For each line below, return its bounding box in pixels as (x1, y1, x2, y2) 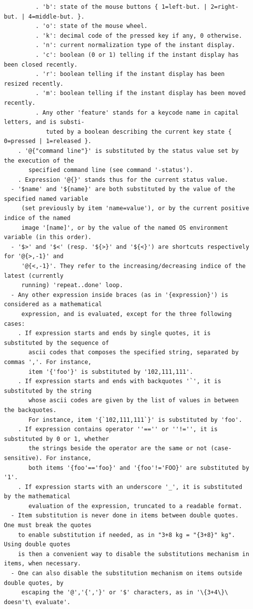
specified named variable (4, 195, 88, 202)
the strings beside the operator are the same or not (28, 445, 207, 452)
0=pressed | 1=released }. (4, 138, 92, 145)
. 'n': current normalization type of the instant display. (35, 42, 235, 49)
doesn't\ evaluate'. (4, 598, 71, 606)
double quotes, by (4, 579, 64, 586)
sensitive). (4, 454, 43, 462)
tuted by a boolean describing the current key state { (46, 128, 232, 135)
